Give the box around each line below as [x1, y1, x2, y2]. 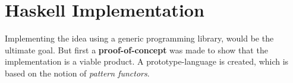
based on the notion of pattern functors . [5, 66, 150, 79]
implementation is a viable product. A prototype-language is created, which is [5, 55, 289, 68]
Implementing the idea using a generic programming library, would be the [5, 32, 274, 44]
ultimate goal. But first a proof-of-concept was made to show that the [5, 43, 268, 56]
